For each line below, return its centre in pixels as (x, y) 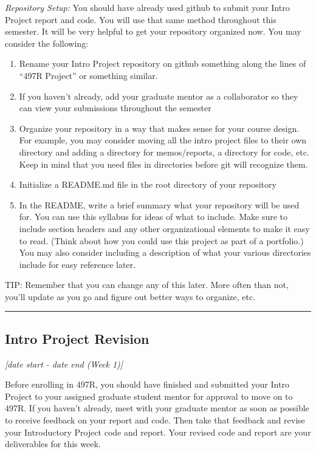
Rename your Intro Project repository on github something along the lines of (163, 63)
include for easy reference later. (77, 264)
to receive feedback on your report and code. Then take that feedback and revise (155, 420)
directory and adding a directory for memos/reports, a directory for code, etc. (164, 152)
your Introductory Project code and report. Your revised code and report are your (158, 432)
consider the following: (47, 43)
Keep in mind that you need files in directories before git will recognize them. (163, 164)
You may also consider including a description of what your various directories (165, 252)
